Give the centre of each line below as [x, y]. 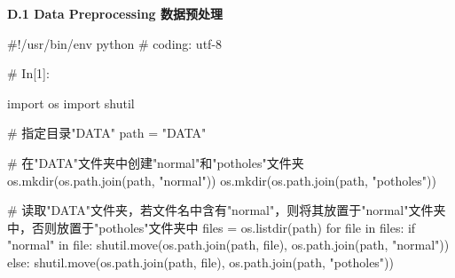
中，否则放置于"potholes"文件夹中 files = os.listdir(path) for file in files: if [212, 227]
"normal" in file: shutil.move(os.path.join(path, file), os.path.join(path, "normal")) [228, 245]
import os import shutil [71, 103]
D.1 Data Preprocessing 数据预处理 [115, 13]
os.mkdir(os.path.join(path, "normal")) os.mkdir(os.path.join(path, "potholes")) [222, 180]
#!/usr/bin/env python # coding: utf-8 [115, 43]
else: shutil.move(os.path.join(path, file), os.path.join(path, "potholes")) [201, 262]
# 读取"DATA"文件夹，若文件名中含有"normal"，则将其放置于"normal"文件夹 [227, 210]
